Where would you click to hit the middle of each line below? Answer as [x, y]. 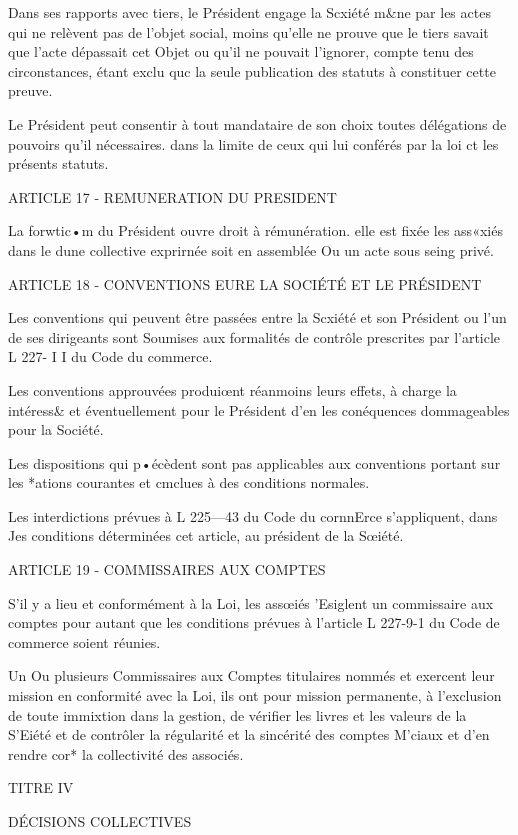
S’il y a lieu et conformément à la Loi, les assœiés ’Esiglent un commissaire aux [251, 602]
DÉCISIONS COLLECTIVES [100, 821]
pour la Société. [56, 429]
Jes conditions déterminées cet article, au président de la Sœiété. [206, 535]
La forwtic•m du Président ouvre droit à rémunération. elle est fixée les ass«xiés [255, 230]
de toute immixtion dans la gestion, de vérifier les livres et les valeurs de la [237, 714]
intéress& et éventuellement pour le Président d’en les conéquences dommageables [259, 409]
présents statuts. [58, 163]
